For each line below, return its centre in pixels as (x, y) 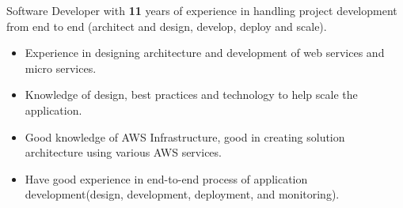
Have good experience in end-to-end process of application (166, 178)
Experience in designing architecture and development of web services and (205, 53)
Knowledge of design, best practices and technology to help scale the (191, 95)
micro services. (61, 68)
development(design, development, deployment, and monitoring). (182, 194)
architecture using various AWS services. (123, 152)
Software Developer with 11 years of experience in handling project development (202, 10)
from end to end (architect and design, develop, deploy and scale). (167, 26)
